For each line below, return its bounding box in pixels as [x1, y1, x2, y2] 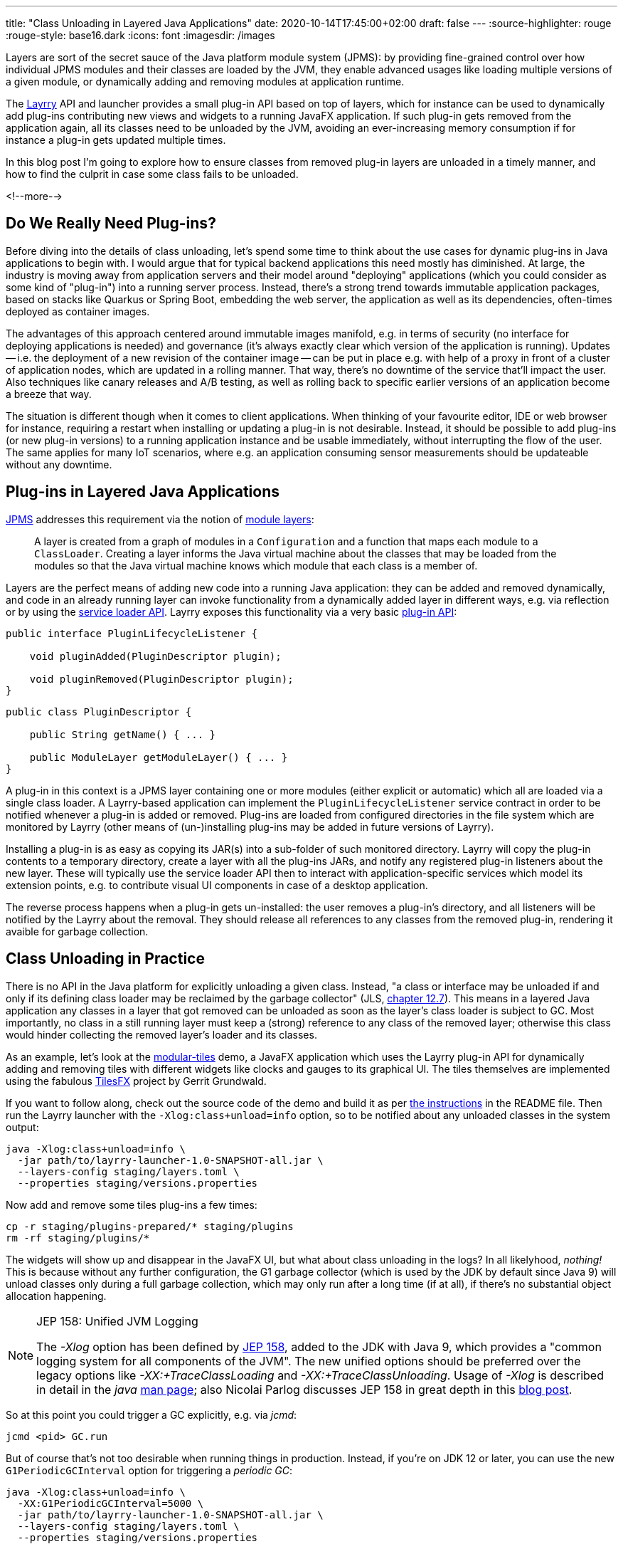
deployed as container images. [6, 305, 150, 317]
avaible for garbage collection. [6, 925, 149, 938]
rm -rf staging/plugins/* [6, 1232, 150, 1244]
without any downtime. [6, 458, 112, 471]
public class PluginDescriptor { [6, 705, 192, 718]
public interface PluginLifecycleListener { [6, 627, 258, 639]
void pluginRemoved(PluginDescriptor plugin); [29, 673, 294, 685]
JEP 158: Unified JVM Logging [36, 1313, 198, 1328]
